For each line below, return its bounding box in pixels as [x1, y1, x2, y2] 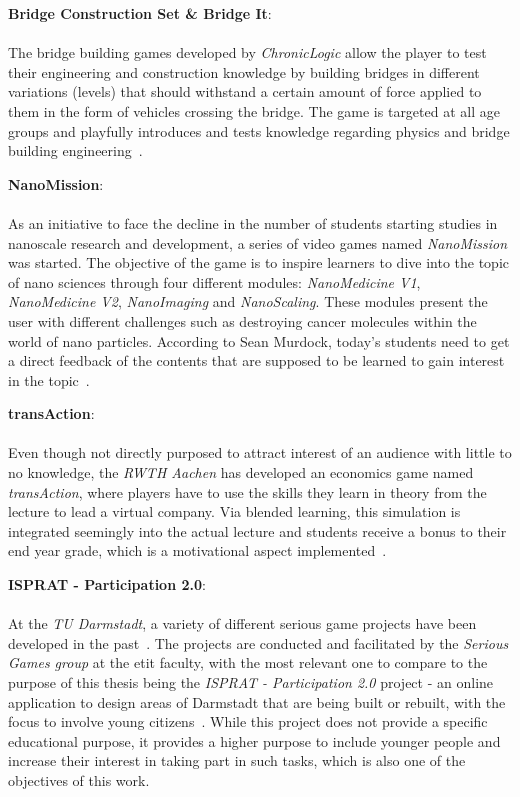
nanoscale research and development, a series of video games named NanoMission [8, 232, 508, 253]
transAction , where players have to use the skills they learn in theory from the [8, 481, 487, 502]
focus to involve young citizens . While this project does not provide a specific [8, 711, 488, 732]
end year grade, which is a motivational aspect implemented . [8, 540, 387, 561]
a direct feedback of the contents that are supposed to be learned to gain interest [8, 350, 505, 371]
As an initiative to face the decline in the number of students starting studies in [8, 212, 498, 233]
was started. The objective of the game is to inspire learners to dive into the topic [8, 252, 509, 273]
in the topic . [8, 369, 90, 390]
